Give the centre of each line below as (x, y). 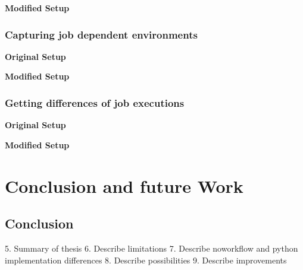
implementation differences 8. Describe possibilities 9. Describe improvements (146, 260)
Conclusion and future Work (124, 185)
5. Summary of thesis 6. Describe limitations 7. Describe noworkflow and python (151, 248)
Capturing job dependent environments (101, 34)
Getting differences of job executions (95, 102)
